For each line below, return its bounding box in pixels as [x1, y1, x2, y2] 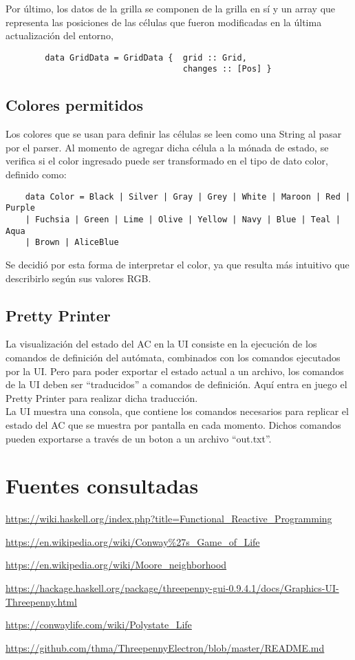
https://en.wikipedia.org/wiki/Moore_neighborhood [6, 557, 227, 572]
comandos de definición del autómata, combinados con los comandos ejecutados [6, 350, 341, 364]
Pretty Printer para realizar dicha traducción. [6, 390, 198, 405]
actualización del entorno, [6, 28, 114, 43]
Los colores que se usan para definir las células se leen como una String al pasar [6, 127, 342, 141]
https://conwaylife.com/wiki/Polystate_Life [6, 617, 192, 632]
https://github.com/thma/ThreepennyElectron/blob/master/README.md [6, 640, 325, 654]
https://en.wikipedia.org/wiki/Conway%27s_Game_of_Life [6, 534, 260, 549]
